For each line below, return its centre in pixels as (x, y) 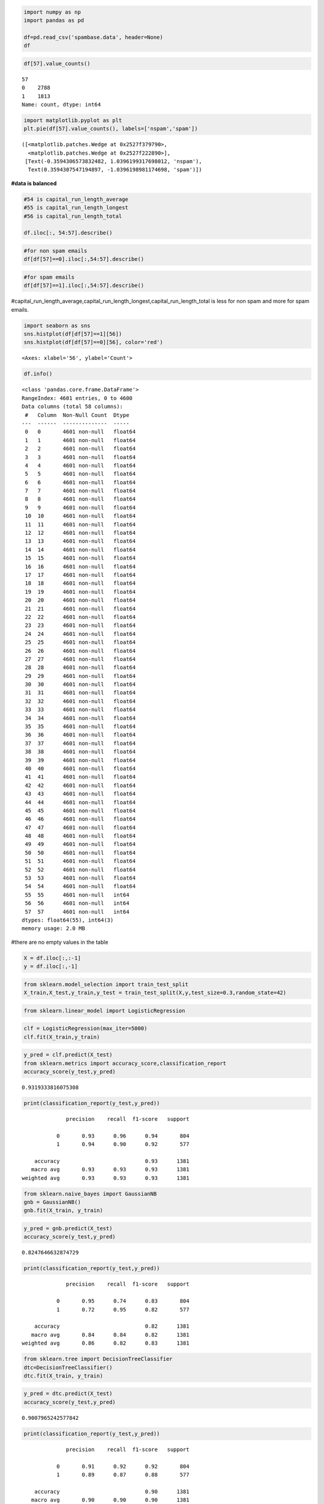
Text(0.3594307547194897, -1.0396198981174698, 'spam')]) (115, 170)
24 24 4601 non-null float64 (80, 634)
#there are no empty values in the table (60, 942)
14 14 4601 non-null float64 (80, 550)
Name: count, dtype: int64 (61, 104)
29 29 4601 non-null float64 (80, 676)
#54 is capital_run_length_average (76, 199)
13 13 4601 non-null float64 (80, 541)
